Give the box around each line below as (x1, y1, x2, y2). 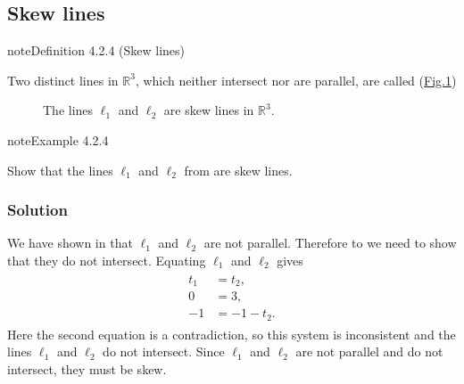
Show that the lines (7, 160, 113, 179)
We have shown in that (7, 233, 133, 252)
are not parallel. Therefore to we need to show (203, 233, 457, 252)
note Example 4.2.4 (7, 130, 109, 149)
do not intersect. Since (103, 342, 225, 361)
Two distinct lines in (7, 70, 119, 89)
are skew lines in (163, 101, 254, 119)
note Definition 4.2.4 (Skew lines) (7, 41, 186, 60)
